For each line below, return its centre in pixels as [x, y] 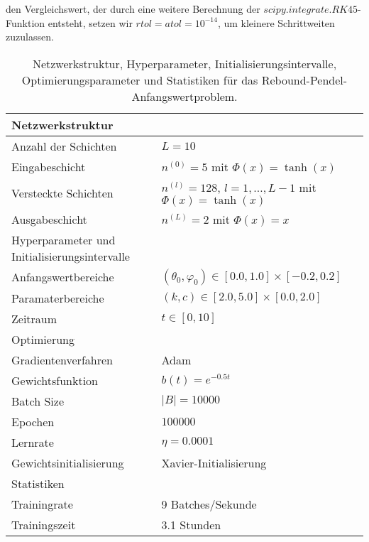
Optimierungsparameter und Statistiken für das [140, 80]
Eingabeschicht [49, 166]
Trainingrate [42, 504]
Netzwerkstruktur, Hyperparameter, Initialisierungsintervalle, [184, 63]
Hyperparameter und [64, 239]
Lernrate [33, 442]
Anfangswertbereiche [63, 277]
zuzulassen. [30, 37]
